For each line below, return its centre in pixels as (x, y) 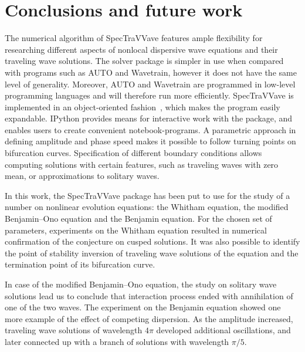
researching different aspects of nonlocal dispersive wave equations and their (141, 49)
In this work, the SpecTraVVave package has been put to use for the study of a (148, 195)
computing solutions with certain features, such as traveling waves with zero (142, 164)
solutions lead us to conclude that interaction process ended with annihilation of (149, 295)
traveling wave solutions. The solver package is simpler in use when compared (144, 61)
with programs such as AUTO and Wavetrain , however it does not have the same (151, 72)
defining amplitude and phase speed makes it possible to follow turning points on (150, 141)
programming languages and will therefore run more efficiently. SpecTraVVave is (149, 95)
